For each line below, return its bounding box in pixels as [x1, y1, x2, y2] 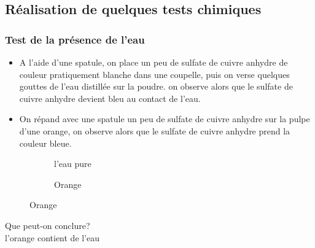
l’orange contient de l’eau [5, 231, 100, 244]
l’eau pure [54, 157, 91, 170]
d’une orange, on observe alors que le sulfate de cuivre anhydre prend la [19, 124, 290, 137]
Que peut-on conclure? [5, 219, 90, 231]
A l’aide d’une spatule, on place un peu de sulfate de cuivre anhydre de [19, 56, 288, 68]
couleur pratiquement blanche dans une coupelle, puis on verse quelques [19, 68, 290, 80]
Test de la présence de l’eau [5, 31, 145, 47]
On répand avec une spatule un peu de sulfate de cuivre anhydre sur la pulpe [19, 112, 310, 125]
